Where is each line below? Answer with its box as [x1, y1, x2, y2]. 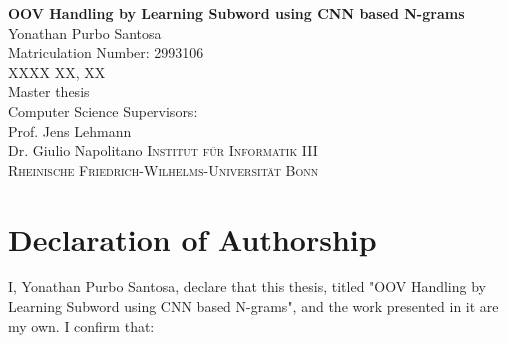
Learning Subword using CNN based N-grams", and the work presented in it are [8, 296, 499, 317]
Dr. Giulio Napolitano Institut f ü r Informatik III [8, 140, 318, 161]
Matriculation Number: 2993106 [8, 42, 204, 63]
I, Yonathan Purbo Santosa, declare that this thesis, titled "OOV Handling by [8, 276, 486, 297]
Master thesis [8, 81, 90, 102]
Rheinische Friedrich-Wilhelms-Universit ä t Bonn [8, 159, 319, 180]
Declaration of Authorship [8, 218, 377, 259]
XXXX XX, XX [8, 61, 106, 82]
